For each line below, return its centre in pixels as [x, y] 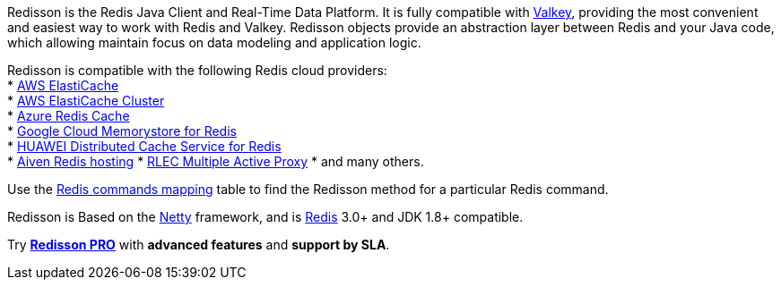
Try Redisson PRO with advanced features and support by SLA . [199, 245]
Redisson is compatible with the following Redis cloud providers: [197, 70]
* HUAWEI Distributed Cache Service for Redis [144, 146]
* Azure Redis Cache [69, 116]
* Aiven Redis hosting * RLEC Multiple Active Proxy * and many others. [216, 161]
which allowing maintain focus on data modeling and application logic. [214, 42]
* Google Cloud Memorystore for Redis [122, 131]
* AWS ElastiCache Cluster [86, 101]
